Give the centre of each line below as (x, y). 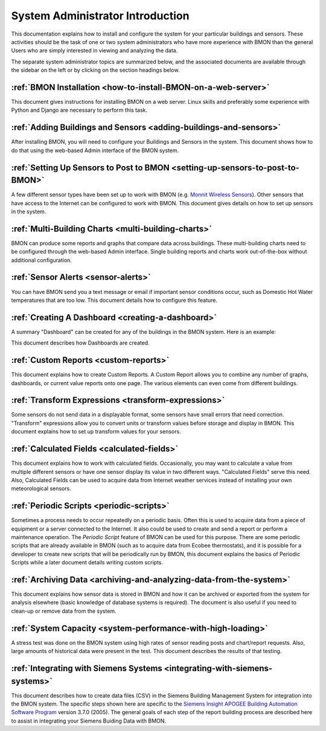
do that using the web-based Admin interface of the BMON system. (95, 150)
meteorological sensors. (41, 488)
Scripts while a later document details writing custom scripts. (87, 563)
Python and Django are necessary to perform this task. (79, 110)
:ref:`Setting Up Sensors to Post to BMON (90, 168)
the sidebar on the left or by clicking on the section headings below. (95, 70)
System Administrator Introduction (100, 16)
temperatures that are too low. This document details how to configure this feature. (114, 300)
